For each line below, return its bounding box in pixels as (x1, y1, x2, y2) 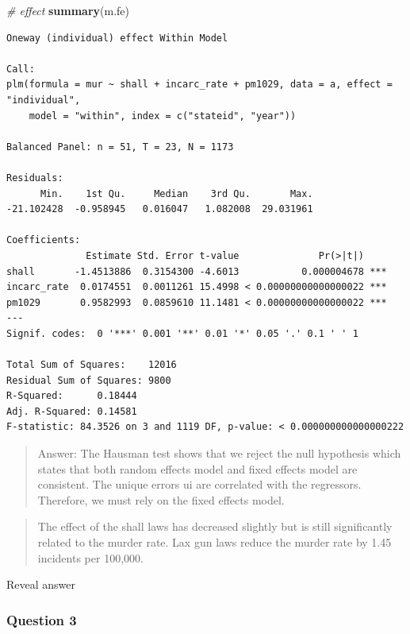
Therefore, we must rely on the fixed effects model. (37, 491, 285, 508)
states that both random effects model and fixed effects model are (37, 460, 358, 477)
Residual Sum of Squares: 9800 (6, 374, 171, 386)
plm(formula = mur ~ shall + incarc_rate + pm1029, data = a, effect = (6, 79, 393, 91)
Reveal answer (6, 576, 76, 593)
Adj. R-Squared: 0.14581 (6, 405, 137, 417)
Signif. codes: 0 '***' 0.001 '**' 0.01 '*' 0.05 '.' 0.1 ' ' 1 (6, 327, 358, 339)
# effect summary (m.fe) (6, 2, 130, 18)
